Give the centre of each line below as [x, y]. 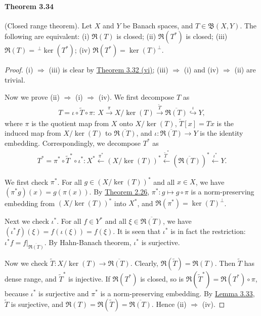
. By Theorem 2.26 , [119, 191]
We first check [27, 182]
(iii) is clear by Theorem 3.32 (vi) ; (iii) [108, 70]
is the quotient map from [70, 123]
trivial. [15, 79]
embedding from [30, 203]
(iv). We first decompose [136, 96]
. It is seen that [137, 231]
